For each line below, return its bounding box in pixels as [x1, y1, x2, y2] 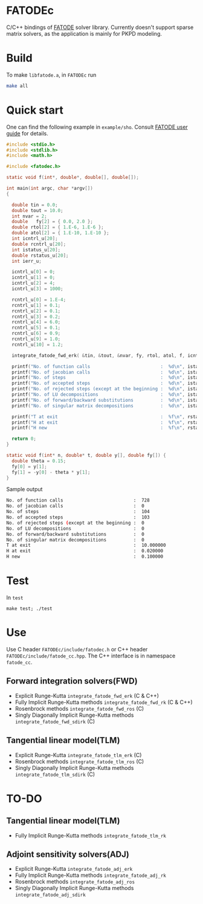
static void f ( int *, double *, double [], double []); [6, 175, 139, 181]
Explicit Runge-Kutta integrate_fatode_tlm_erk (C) [14, 751, 142, 758]
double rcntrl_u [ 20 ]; [11, 241, 66, 247]
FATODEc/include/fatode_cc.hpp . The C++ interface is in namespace [6, 652, 176, 659]
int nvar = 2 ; [11, 213, 47, 219]
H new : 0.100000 [6, 554, 164, 560]
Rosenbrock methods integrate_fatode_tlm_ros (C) [14, 758, 144, 765]
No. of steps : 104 [6, 509, 150, 515]
